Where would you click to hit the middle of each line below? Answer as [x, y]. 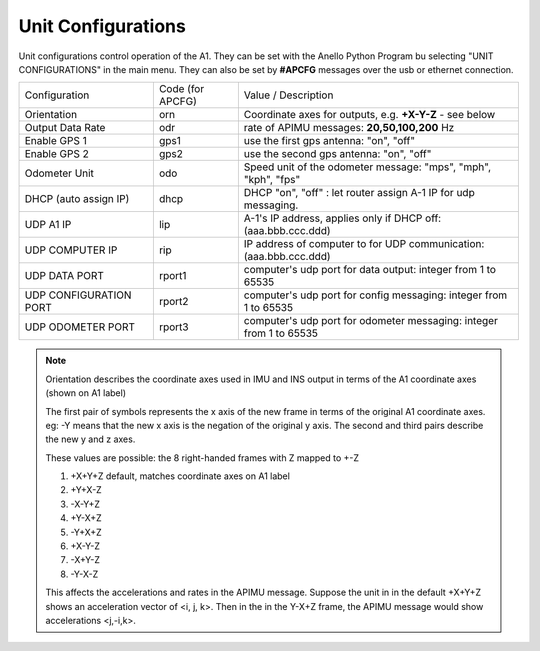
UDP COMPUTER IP [71, 250]
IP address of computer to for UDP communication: [364, 244]
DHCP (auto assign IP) [77, 199]
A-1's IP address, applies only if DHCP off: [342, 218]
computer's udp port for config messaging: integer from [375, 295]
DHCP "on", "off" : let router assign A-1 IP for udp [359, 193]
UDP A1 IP [48, 225]
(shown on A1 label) [86, 393]
